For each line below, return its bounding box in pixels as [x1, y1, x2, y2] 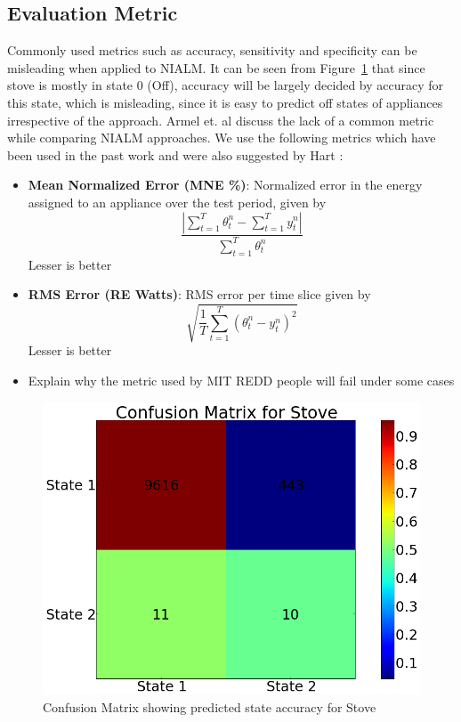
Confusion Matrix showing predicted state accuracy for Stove [43, 697, 376, 716]
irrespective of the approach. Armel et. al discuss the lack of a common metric [7, 110, 434, 129]
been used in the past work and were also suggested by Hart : [7, 145, 344, 164]
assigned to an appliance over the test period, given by [28, 192, 327, 211]
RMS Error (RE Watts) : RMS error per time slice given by [28, 285, 371, 304]
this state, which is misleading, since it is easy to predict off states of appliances [7, 93, 443, 111]
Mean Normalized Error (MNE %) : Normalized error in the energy [28, 175, 423, 194]
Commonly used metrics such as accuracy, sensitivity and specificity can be [7, 41, 417, 60]
